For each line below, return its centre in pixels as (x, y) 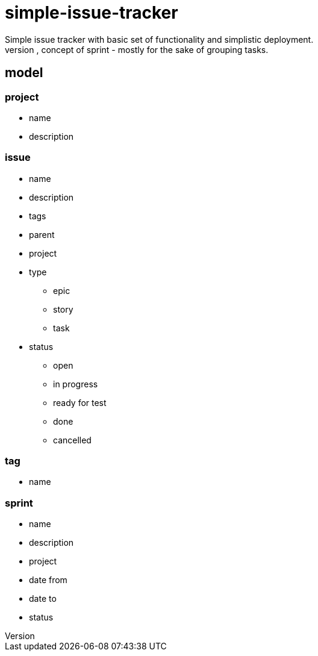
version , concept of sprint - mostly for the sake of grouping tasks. (137, 49)
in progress (76, 384)
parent (42, 234)
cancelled (72, 440)
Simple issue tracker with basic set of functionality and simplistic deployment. (159, 39)
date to (43, 599)
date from (48, 580)
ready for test (80, 402)
